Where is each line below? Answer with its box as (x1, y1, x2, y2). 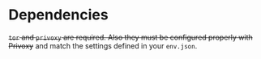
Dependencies (8, 6, 109, 24)
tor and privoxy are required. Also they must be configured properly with (8, 32, 253, 42)
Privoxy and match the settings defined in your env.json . (8, 40, 198, 50)
